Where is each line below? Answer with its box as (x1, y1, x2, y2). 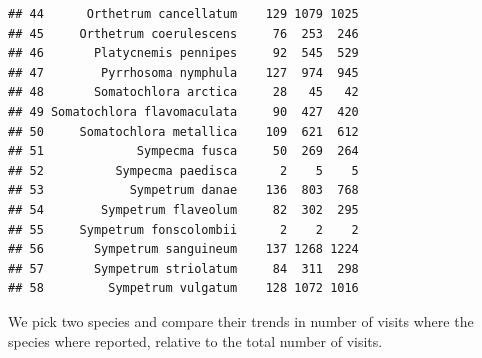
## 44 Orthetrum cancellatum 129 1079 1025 (8, 7, 359, 21)
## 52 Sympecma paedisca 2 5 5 (8, 163, 359, 178)
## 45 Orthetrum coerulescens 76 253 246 (8, 26, 359, 41)
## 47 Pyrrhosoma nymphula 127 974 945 (8, 65, 359, 80)
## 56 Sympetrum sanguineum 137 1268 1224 (8, 242, 359, 257)
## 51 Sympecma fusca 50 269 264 (8, 144, 359, 159)
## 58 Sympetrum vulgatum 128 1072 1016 (8, 281, 359, 296)
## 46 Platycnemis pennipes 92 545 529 (8, 46, 359, 61)
